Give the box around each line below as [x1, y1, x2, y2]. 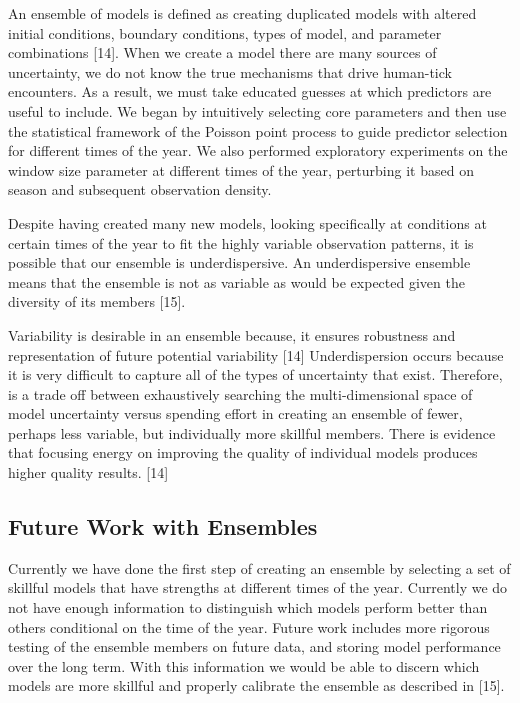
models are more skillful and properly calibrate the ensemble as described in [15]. [8, 675, 505, 696]
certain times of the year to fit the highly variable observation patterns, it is [8, 232, 474, 253]
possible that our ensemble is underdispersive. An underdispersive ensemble [8, 252, 471, 273]
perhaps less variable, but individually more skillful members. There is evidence [8, 422, 496, 443]
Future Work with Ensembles [8, 511, 318, 542]
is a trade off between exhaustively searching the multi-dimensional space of [8, 383, 473, 404]
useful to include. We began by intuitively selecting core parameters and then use [8, 100, 507, 121]
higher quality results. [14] [8, 462, 169, 483]
